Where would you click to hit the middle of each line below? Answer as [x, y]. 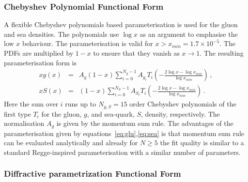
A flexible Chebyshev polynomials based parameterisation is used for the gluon [121, 24]
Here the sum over [31, 104]
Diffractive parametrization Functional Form [93, 174]
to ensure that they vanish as [136, 53]
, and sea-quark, [111, 114]
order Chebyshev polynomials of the [183, 104]
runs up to [81, 104]
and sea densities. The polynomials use [62, 34]
